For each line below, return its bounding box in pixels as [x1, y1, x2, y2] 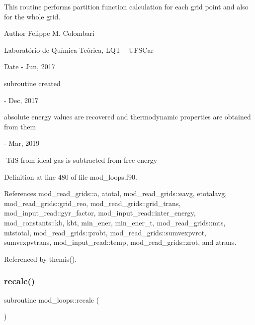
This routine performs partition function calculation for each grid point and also [4, 1, 249, 11]
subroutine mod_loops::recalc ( [4, 294, 99, 305]
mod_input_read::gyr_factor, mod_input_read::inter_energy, [4, 208, 196, 218]
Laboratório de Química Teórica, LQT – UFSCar [4, 44, 154, 55]
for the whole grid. [4, 11, 61, 21]
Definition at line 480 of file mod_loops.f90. [4, 171, 137, 182]
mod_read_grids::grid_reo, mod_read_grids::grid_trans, [4, 198, 181, 208]
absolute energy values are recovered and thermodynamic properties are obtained [4, 111, 251, 122]
